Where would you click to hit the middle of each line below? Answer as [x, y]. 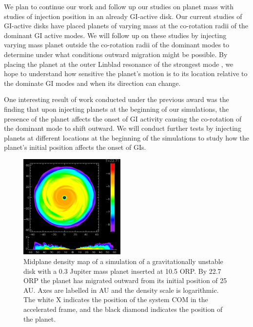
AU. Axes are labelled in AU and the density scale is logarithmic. [121, 290]
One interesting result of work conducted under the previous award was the [117, 99]
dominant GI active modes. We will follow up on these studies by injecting [115, 35]
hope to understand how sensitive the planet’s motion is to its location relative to [126, 73]
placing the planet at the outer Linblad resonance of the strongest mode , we [119, 64]
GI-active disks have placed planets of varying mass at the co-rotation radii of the [126, 26]
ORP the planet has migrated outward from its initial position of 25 [125, 280]
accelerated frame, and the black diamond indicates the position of [123, 309]
